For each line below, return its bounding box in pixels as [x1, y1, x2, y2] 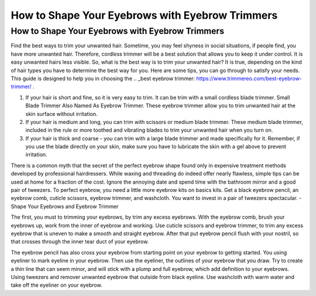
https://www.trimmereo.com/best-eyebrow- [196, 75, 303, 82]
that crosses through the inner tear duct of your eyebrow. [11, 238, 149, 245]
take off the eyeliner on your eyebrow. [11, 281, 102, 289]
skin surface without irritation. [25, 110, 98, 117]
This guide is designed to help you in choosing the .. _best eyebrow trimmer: [11, 75, 195, 82]
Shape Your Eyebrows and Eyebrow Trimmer [11, 202, 119, 210]
